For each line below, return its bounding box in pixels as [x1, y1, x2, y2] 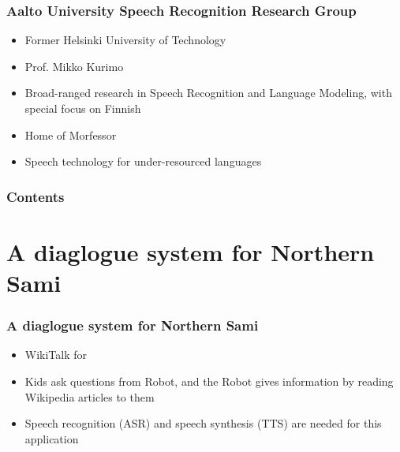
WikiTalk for [24, 346, 88, 363]
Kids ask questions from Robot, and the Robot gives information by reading [24, 373, 394, 389]
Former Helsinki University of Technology [24, 32, 226, 48]
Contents [6, 186, 65, 206]
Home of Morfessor [24, 126, 117, 143]
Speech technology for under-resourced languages [24, 153, 262, 170]
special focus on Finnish [24, 100, 141, 116]
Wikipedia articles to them [24, 388, 155, 405]
